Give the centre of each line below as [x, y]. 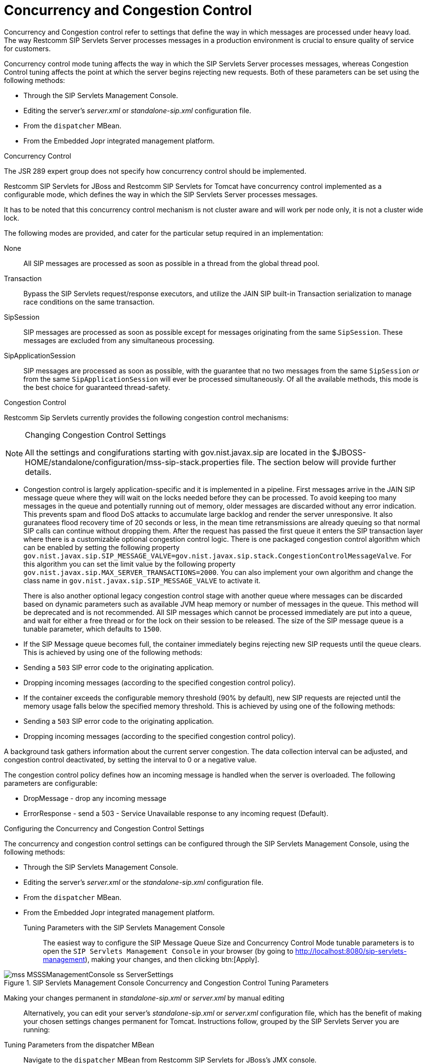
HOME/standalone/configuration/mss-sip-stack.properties [132, 462]
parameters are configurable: [51, 783]
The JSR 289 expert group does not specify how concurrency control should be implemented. [155, 171]
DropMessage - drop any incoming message [95, 798]
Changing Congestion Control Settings [96, 435]
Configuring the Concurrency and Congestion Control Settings [104, 828]
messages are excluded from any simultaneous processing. [119, 340]
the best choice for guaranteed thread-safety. [97, 387]
